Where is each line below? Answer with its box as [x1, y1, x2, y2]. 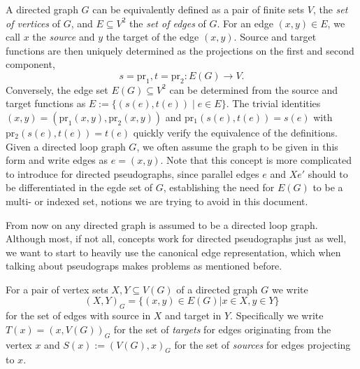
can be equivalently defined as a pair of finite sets [92, 2, 305, 16]
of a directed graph [176, 281, 258, 296]
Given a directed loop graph [6, 139, 126, 153]
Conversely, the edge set [6, 82, 108, 97]
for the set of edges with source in [6, 308, 151, 323]
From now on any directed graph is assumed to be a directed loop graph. [6, 217, 318, 232]
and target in [165, 308, 222, 323]
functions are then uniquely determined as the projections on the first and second [6, 43, 354, 57]
